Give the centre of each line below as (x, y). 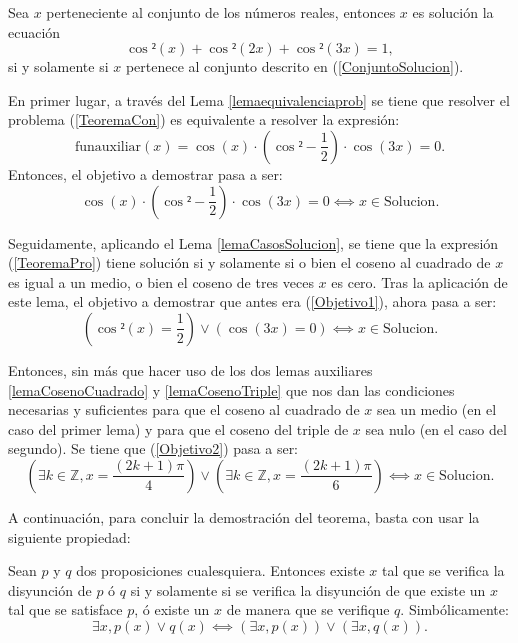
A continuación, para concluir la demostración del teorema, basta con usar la (244, 516)
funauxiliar (108, 146)
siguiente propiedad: (69, 536)
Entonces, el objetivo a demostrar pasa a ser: (145, 173)
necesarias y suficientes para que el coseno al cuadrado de (184, 409)
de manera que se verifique (308, 609)
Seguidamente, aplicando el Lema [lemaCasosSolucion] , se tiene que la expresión (253, 242)
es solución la (453, 12)
